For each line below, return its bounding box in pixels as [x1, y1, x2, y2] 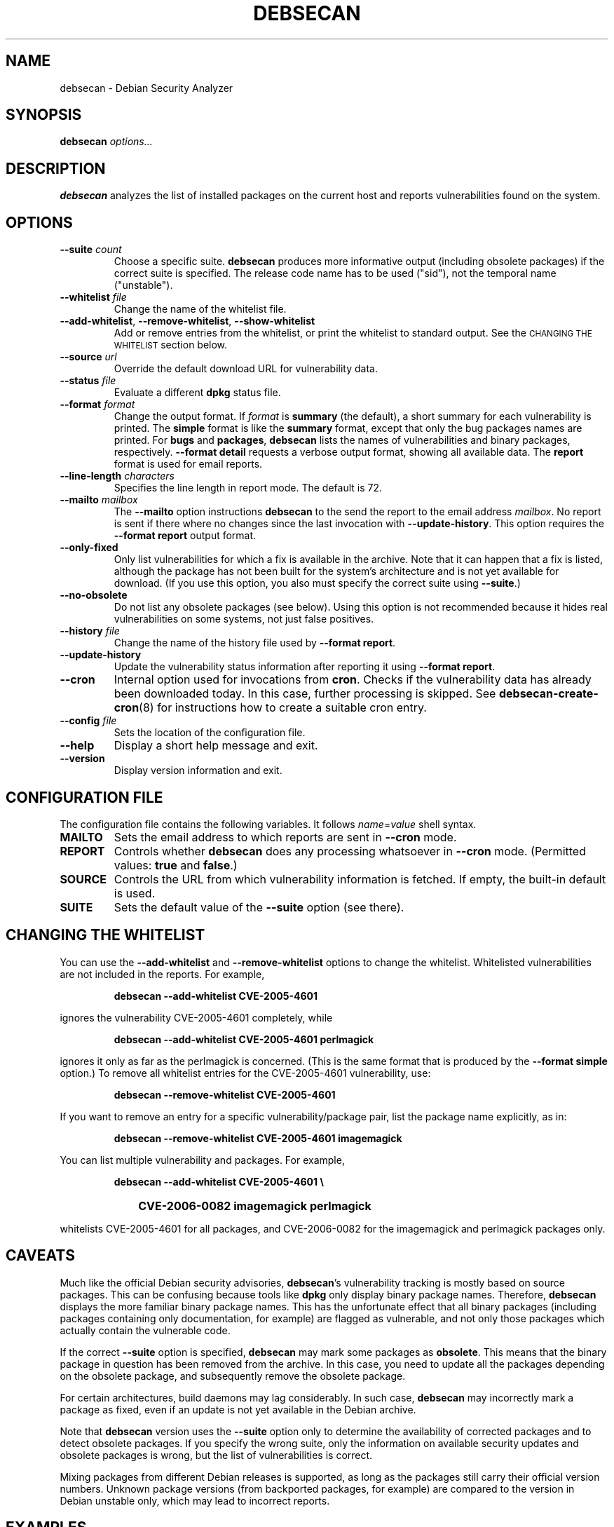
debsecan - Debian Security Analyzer [60, 81, 233, 94]
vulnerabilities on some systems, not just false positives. [114, 613, 374, 625]
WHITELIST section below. [114, 339, 228, 351]
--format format [60, 398, 135, 411]
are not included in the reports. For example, [60, 968, 265, 980]
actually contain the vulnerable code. [60, 1324, 231, 1336]
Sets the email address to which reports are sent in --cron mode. [114, 829, 457, 844]
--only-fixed [60, 541, 118, 554]
